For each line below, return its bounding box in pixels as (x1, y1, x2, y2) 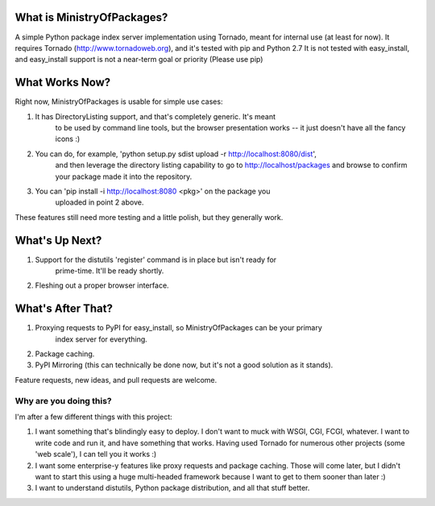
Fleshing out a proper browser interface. (35, 280, 169, 290)
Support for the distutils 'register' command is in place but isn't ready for (35, 255, 277, 264)
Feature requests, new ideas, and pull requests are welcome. (14, 375, 217, 384)
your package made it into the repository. (55, 172, 193, 181)
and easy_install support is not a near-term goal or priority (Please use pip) (14, 55, 263, 64)
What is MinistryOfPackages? (14, 10, 168, 24)
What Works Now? (14, 76, 111, 89)
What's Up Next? (14, 234, 102, 247)
